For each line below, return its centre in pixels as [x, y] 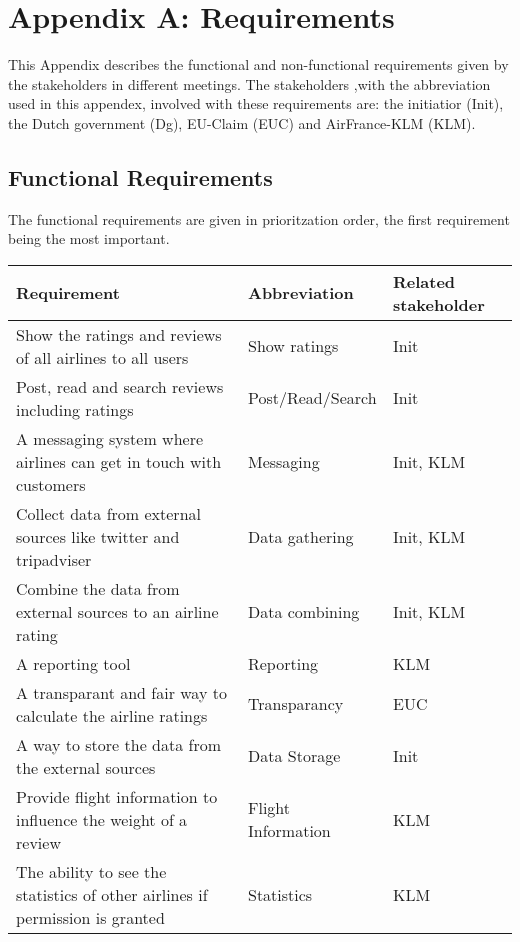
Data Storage [294, 756]
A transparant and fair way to [121, 692]
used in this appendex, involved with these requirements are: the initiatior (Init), [256, 103]
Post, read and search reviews [120, 386]
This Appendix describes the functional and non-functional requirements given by [258, 64]
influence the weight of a [102, 819]
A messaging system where [110, 438]
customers [51, 484]
